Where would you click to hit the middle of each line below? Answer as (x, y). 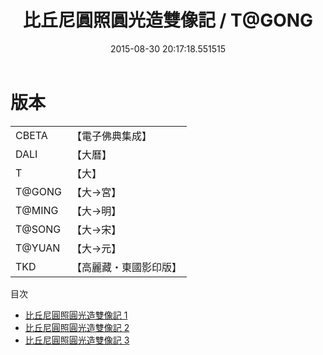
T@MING (37, 210)
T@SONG (38, 229)
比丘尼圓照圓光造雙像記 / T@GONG (168, 20)
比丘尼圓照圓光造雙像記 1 (76, 315)
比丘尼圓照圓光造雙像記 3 (77, 340)
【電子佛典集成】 (111, 136)
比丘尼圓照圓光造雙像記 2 (77, 327)
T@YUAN (38, 248)
